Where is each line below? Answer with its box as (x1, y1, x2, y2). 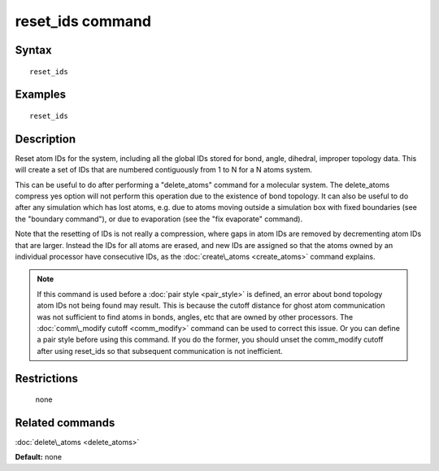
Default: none (15, 452, 63, 462)
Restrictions (15, 371, 79, 386)
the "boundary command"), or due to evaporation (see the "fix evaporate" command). (15, 214, 303, 224)
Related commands (15, 416, 115, 430)
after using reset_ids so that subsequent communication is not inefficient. (37, 346, 284, 355)
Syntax (15, 43, 52, 57)
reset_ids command (15, 12, 152, 30)
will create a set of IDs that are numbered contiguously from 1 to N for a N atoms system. (15, 165, 313, 175)
